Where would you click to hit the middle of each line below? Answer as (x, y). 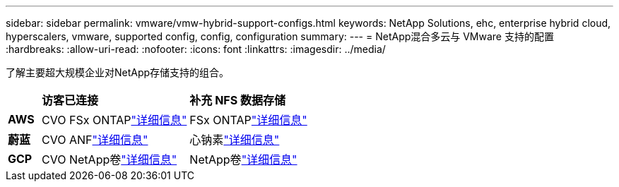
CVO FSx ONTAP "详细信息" (114, 120)
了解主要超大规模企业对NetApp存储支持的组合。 (118, 72)
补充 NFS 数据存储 (238, 100)
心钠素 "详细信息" (235, 140)
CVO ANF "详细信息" (95, 140)
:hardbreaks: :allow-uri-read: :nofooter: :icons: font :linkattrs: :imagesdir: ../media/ (196, 49)
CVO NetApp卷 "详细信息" (110, 159)
